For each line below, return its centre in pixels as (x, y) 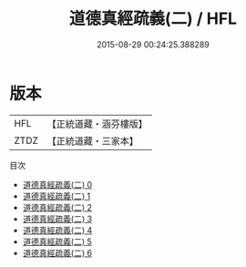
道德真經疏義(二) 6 (57, 252)
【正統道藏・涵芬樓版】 (97, 124)
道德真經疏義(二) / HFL (153, 19)
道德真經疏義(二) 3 (57, 219)
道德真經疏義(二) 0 (57, 184)
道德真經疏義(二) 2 (57, 207)
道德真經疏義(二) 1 (56, 196)
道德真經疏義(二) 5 (57, 241)
